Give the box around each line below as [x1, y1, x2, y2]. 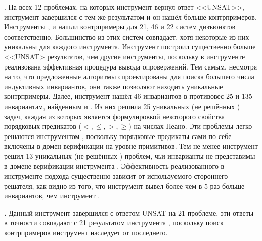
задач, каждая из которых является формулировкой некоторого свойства [4, 111, 225, 121]
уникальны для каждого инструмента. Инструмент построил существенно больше [4, 41, 256, 52]
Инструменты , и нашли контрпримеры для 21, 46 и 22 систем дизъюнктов [4, 21, 236, 32]
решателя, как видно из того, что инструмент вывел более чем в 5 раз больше [4, 180, 245, 191]
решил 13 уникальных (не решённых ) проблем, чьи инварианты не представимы [4, 150, 255, 161]
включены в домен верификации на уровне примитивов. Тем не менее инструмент [4, 141, 258, 151]
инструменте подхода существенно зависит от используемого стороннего [4, 170, 228, 181]
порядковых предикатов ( [4, 121, 82, 131]
